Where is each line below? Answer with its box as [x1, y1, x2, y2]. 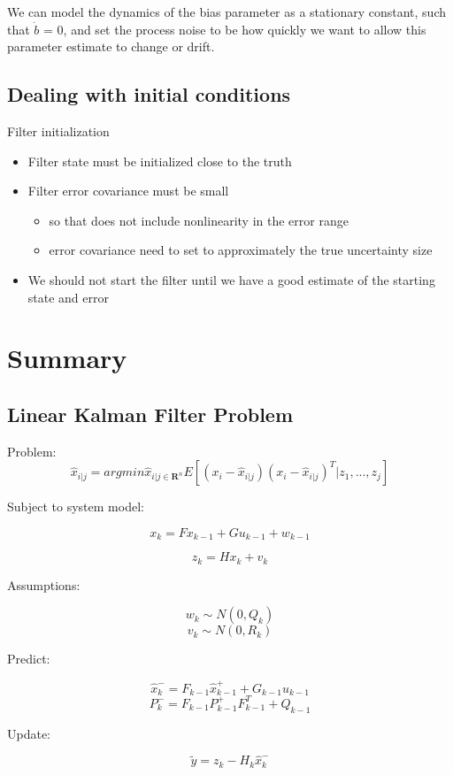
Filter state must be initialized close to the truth [27, 151, 292, 170]
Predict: [7, 649, 50, 668]
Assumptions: [7, 575, 81, 594]
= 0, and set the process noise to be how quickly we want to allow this [43, 19, 426, 38]
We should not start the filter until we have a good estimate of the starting [27, 270, 435, 288]
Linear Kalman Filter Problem [7, 400, 294, 427]
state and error [27, 288, 109, 306]
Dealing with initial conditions [7, 81, 291, 108]
